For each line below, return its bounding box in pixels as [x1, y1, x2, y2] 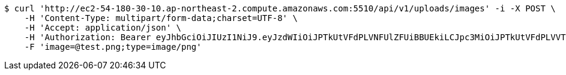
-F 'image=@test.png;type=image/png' [24, 42, 202, 52]
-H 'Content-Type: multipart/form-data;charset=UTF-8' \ [24, 13, 298, 23]
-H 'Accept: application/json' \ [24, 23, 182, 32]
